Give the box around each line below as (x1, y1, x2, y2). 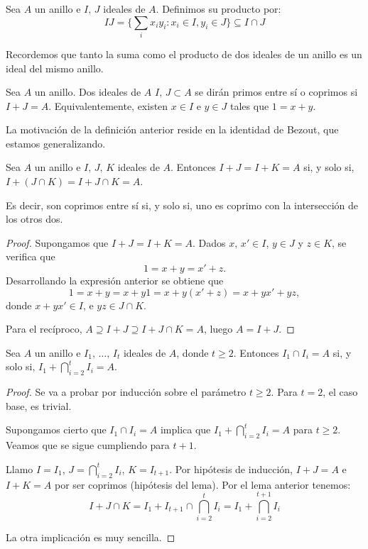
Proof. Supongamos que (6, 235, 109, 250)
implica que (160, 422, 211, 437)
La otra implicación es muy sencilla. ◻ (6, 530, 175, 545)
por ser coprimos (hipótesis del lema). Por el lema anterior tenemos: (55, 477, 351, 492)
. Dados (193, 235, 226, 250)
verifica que (6, 249, 55, 264)
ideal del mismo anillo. (6, 60, 104, 75)
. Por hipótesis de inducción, (169, 461, 293, 476)
